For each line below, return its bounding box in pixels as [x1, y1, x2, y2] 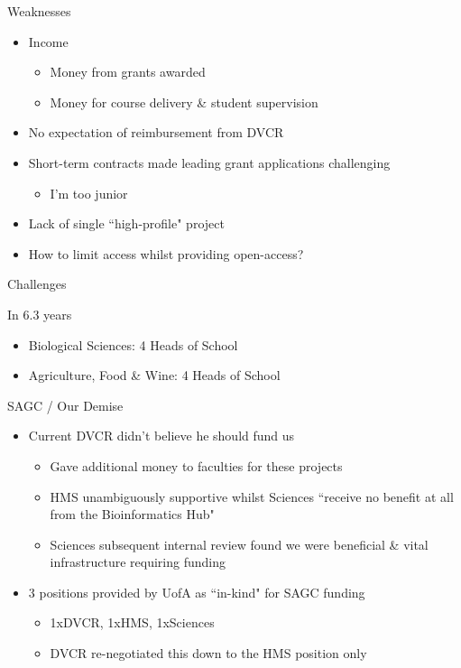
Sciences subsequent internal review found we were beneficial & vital [50, 534, 429, 553]
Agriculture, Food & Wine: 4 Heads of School [28, 366, 281, 385]
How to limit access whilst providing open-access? [28, 244, 304, 263]
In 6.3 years [7, 304, 72, 323]
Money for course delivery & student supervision [50, 92, 318, 111]
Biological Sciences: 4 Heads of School [28, 335, 238, 354]
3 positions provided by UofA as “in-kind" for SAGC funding [28, 582, 365, 601]
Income [28, 32, 69, 51]
